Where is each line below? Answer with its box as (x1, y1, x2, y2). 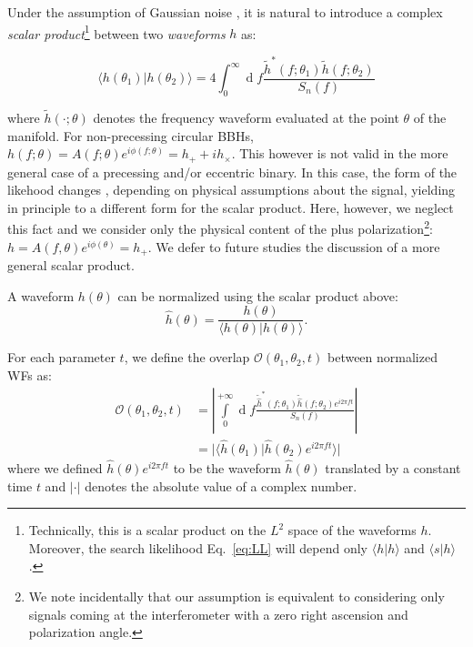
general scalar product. (7, 256, 135, 275)
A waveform (7, 286, 75, 305)
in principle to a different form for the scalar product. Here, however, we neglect (7, 197, 454, 217)
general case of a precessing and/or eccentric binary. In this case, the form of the (7, 162, 458, 181)
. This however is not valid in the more (231, 144, 448, 163)
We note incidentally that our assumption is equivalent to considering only (28, 587, 445, 606)
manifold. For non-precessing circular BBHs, (7, 126, 254, 145)
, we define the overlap (124, 348, 250, 367)
